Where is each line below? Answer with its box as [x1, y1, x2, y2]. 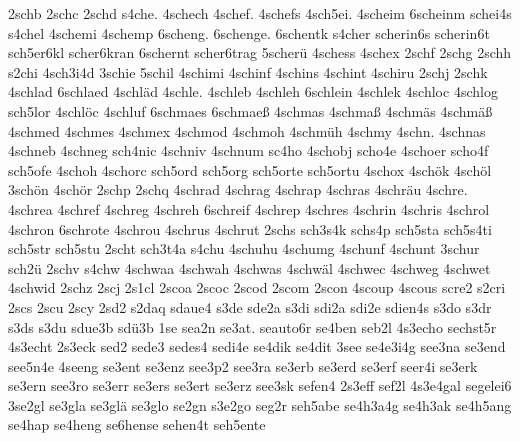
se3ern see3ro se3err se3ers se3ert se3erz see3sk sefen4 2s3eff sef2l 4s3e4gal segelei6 [8, 375, 512, 396]
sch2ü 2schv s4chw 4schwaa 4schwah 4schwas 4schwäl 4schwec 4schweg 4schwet [8, 257, 491, 278]
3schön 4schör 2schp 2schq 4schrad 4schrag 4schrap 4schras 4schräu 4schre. [8, 179, 468, 200]
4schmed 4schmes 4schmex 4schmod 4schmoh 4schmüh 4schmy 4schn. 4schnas [8, 120, 486, 141]
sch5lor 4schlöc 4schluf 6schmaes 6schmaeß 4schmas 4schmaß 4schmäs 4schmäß [8, 100, 493, 121]
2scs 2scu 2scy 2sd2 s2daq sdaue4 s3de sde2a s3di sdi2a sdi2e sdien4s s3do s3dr [8, 296, 492, 317]
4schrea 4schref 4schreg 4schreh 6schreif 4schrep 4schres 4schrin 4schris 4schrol [8, 198, 490, 219]
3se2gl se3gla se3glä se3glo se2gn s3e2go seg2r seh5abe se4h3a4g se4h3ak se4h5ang [8, 394, 512, 415]
